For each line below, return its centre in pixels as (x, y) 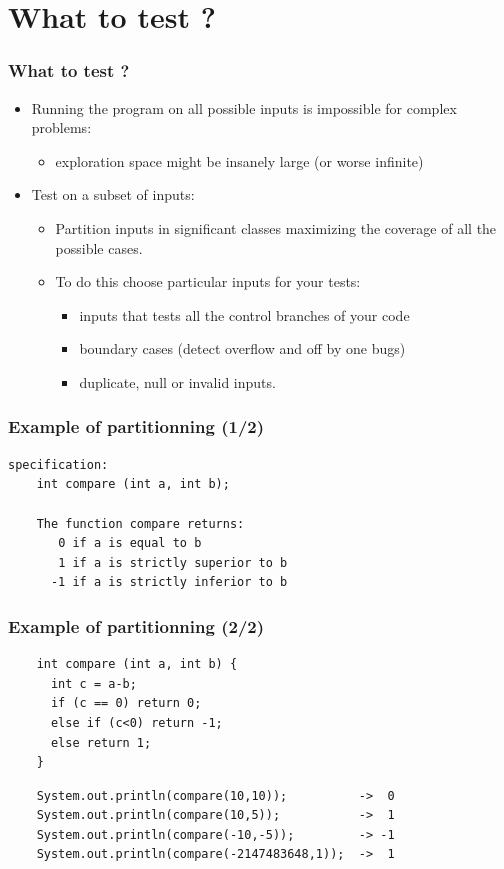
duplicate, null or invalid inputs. (177, 381)
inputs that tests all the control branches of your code (244, 314)
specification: (58, 464)
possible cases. (99, 247)
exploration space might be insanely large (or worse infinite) (239, 160)
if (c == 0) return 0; (126, 703)
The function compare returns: (140, 523)
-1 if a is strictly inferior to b (169, 582)
